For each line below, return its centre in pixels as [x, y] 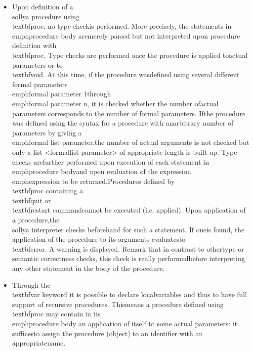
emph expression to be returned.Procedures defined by [93, 181]
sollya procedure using [46, 16]
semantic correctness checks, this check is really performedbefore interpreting [128, 258]
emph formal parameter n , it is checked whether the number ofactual [115, 103]
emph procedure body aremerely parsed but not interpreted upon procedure [126, 35]
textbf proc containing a [47, 191]
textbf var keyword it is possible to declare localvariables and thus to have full [129, 294]
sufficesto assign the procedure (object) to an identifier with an [107, 333]
